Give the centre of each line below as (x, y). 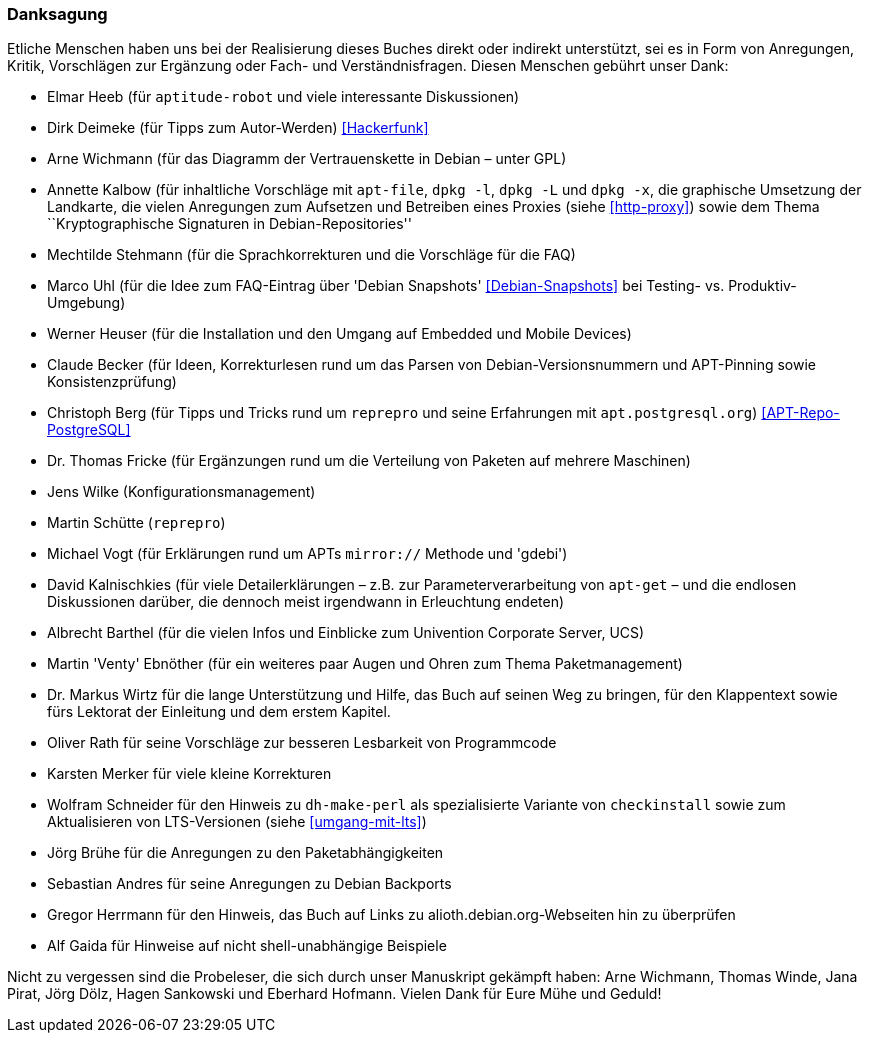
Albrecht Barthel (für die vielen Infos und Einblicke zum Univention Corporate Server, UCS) (346, 633)
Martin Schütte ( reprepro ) (136, 523)
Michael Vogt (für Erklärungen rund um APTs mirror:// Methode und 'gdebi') (307, 554)
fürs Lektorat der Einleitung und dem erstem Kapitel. (219, 712)
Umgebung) (86, 303)
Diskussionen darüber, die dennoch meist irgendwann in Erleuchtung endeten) (306, 602)
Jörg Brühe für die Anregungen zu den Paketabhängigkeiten (245, 853)
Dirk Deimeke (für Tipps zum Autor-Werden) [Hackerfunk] (238, 128)
